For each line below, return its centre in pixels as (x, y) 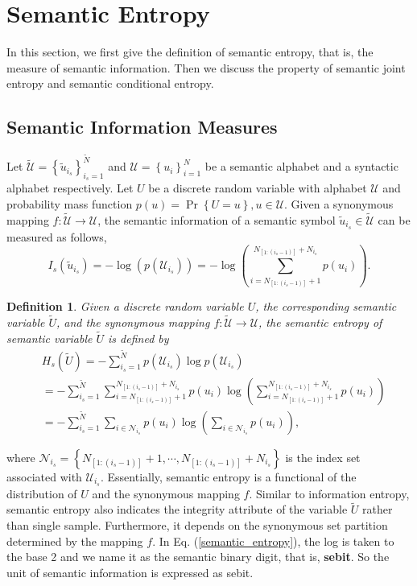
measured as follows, (57, 236)
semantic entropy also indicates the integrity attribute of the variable (177, 509)
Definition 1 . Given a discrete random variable (125, 306)
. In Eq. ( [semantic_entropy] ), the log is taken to (273, 541)
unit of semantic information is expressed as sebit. (130, 572)
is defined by (138, 338)
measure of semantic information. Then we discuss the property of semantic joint (206, 67)
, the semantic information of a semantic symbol (217, 219)
